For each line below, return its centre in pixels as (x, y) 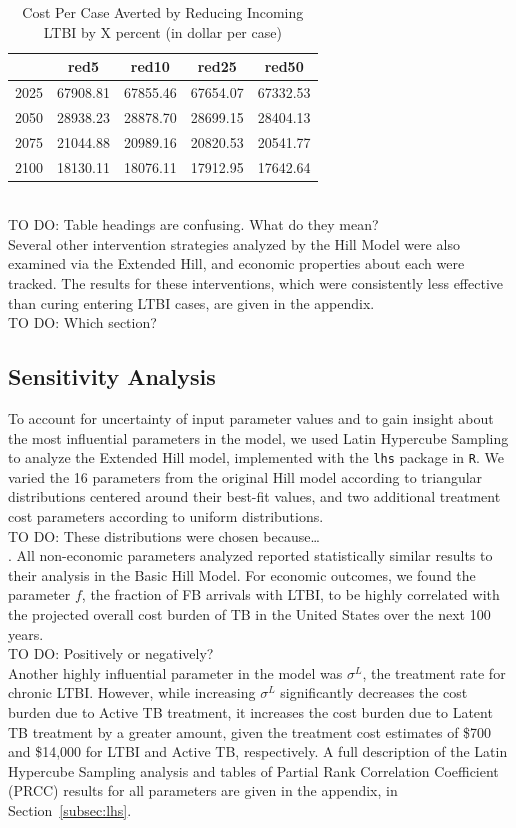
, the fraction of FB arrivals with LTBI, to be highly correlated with (290, 594)
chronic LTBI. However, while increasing (132, 692)
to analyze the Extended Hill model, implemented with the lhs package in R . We (256, 457)
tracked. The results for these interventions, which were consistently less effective (255, 283)
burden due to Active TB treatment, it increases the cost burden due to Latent (250, 711)
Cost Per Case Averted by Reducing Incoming (163, 12)
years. (26, 633)
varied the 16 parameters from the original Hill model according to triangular (245, 476)
